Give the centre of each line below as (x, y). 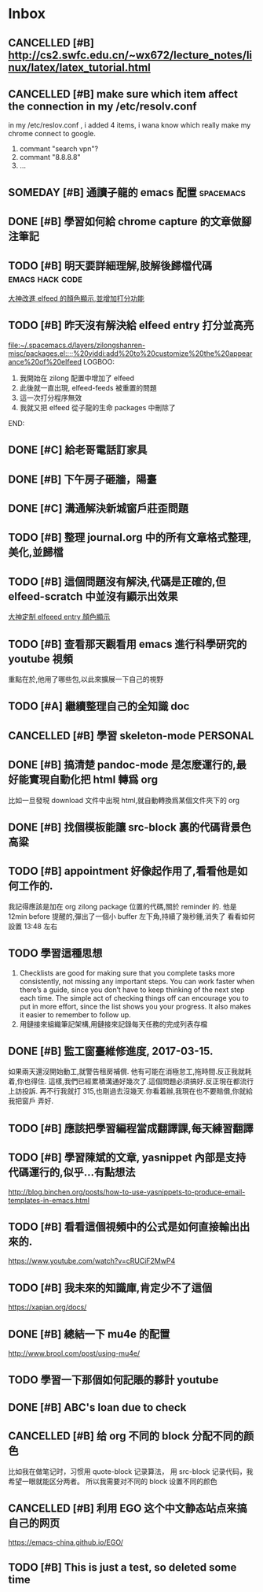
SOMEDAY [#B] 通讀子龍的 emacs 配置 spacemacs (127, 193)
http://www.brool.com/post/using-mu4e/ (74, 1353)
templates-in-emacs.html (49, 1200)
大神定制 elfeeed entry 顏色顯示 (59, 617)
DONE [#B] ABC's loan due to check (97, 1407)
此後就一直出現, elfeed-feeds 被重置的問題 (88, 387)
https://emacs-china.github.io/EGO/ (66, 1542)
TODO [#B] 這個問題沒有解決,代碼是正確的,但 (117, 581)
